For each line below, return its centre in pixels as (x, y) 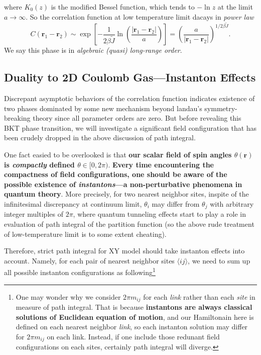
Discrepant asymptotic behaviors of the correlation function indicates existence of (129, 98)
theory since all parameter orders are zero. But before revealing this (137, 118)
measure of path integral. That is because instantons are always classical (134, 307)
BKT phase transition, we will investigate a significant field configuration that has (130, 127)
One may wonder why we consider (68, 296)
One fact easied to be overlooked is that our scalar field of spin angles (118, 155)
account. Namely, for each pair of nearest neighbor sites (89, 260)
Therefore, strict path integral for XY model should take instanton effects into (124, 251)
